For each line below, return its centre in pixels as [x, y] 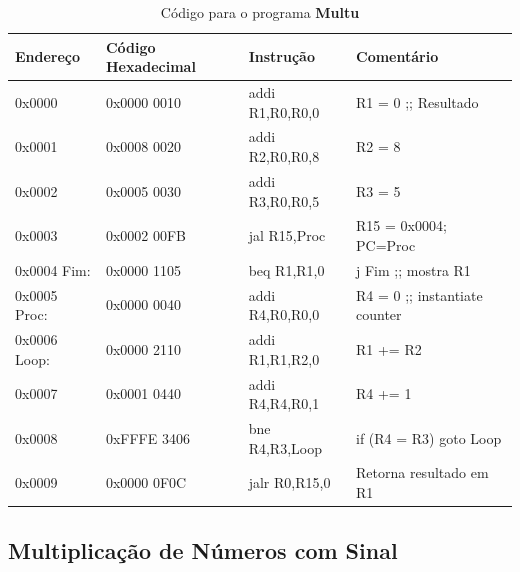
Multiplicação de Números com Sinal [203, 550]
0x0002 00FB [146, 235]
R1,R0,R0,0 [284, 111]
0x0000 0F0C [146, 482]
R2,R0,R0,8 [284, 156]
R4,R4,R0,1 [284, 403]
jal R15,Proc [287, 235]
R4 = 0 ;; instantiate [419, 294]
